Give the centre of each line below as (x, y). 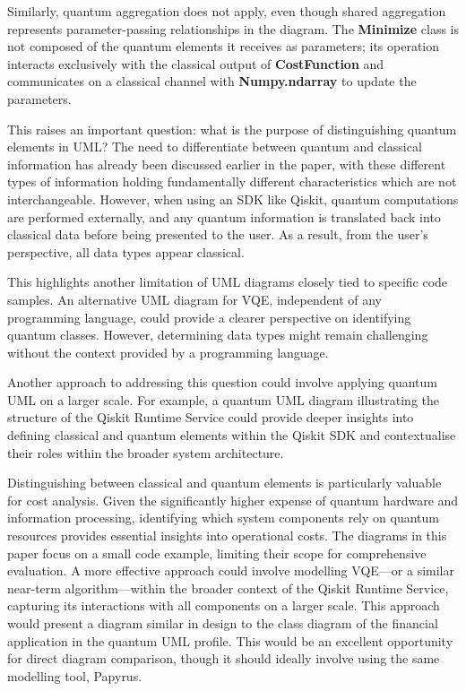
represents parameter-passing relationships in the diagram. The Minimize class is (233, 28)
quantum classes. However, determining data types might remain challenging (218, 335)
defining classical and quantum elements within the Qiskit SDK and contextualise (232, 435)
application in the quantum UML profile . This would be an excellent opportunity (230, 640)
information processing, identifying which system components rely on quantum (223, 518)
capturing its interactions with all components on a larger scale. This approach (224, 605)
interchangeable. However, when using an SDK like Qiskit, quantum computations (233, 199)
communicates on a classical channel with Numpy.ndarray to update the (212, 81)
